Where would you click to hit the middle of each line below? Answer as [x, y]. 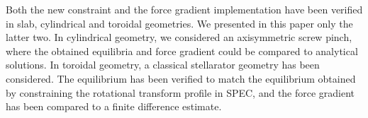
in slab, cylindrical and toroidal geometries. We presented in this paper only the [179, 23]
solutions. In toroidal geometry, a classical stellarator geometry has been [163, 65]
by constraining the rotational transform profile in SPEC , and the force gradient [180, 92]
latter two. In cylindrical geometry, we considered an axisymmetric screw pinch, [179, 37]
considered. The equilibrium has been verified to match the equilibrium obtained [181, 78]
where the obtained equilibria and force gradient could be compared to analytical [182, 51]
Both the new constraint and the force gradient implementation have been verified [184, 9]
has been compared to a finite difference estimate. [114, 106]
